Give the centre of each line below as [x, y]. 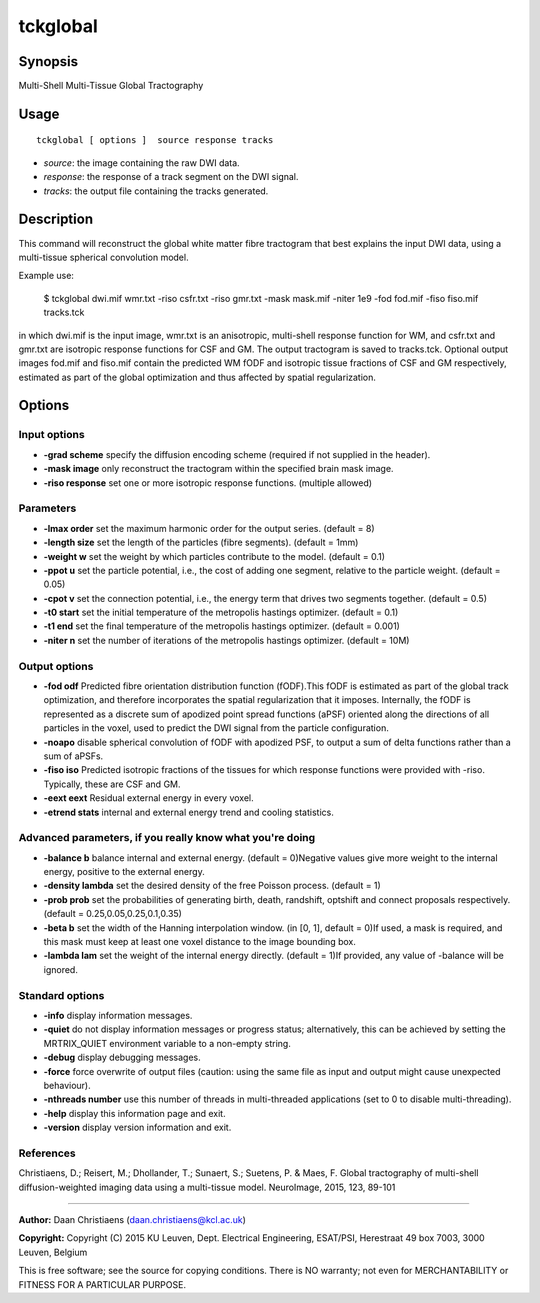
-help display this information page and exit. [134, 1113]
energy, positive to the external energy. [124, 872]
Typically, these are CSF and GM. [112, 784]
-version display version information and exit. [137, 1127]
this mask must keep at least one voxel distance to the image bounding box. [200, 942]
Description [56, 219]
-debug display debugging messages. [122, 1057]
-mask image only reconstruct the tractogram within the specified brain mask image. [218, 469]
